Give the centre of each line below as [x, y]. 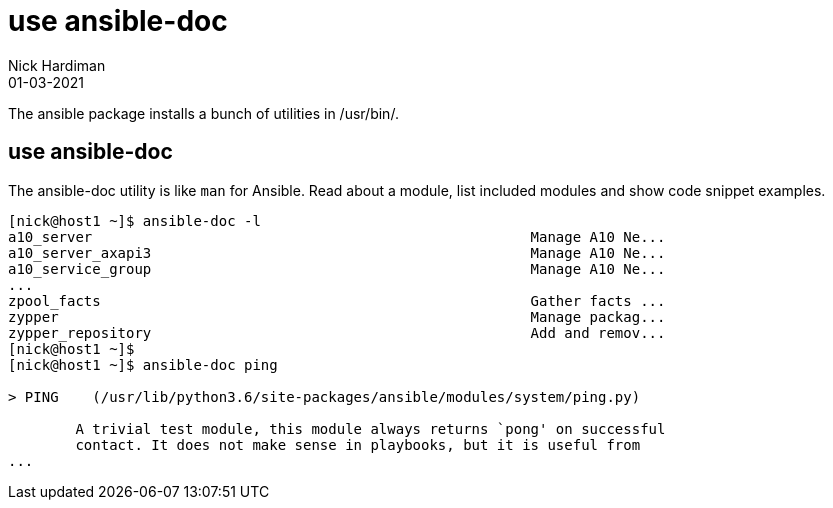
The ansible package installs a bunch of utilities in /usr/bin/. [203, 113]
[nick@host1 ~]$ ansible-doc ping [143, 364]
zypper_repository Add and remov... [337, 332]
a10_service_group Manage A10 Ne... [337, 268]
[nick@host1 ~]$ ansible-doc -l [134, 220]
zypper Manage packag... [337, 316]
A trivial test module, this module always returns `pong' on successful [370, 428]
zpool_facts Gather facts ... [337, 300]
